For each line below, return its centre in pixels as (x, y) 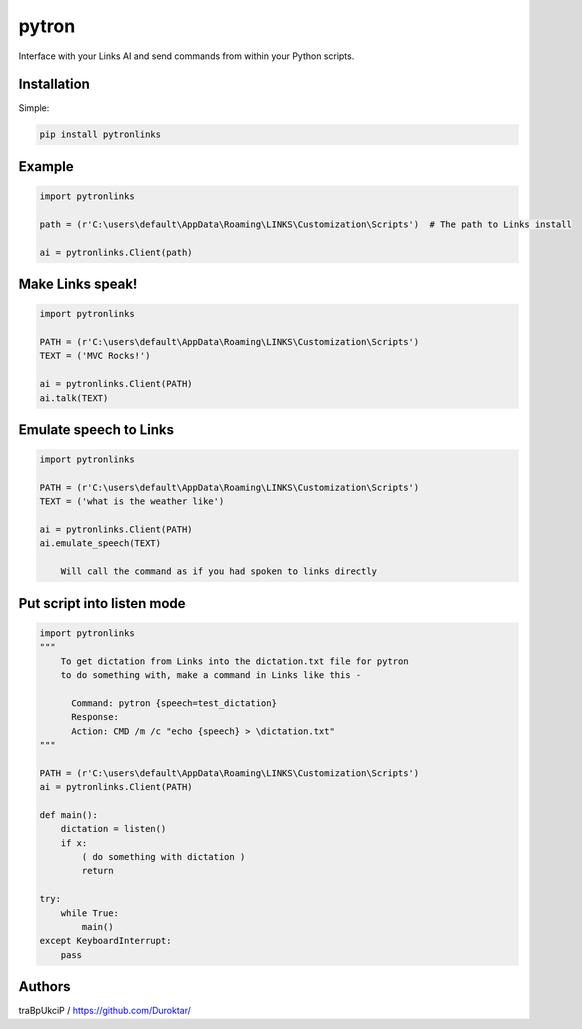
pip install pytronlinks (100, 134)
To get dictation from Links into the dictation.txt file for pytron (234, 661)
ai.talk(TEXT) (74, 398)
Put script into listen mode (102, 603)
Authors (44, 986)
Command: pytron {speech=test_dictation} (174, 703)
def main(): (69, 814)
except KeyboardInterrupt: (105, 941)
